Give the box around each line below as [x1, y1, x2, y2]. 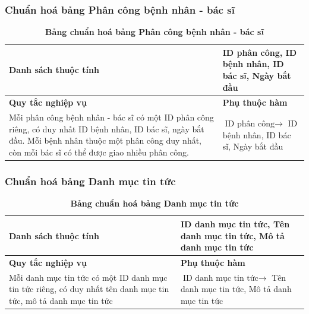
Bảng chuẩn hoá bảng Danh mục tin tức [70, 197, 239, 210]
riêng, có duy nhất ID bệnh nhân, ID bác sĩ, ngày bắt [9, 122, 204, 135]
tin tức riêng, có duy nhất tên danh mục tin [9, 283, 169, 295]
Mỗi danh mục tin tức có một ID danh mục [9, 271, 168, 283]
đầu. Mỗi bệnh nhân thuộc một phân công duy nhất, [9, 134, 202, 147]
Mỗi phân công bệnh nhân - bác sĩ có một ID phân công [9, 111, 214, 123]
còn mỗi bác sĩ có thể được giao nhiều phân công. [9, 146, 190, 158]
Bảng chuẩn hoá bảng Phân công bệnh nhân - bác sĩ [45, 26, 264, 38]
